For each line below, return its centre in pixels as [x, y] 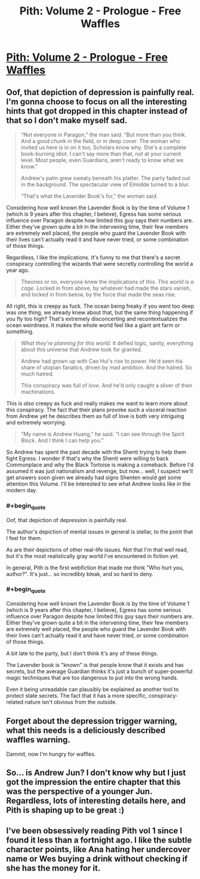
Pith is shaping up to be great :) [65, 810]
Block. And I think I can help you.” [62, 440]
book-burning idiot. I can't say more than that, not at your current [101, 154]
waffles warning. [38, 740]
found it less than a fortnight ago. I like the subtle [99, 840]
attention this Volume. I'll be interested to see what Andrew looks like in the [99, 484]
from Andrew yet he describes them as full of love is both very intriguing [95, 416]
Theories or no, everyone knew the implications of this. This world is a [107, 282]
